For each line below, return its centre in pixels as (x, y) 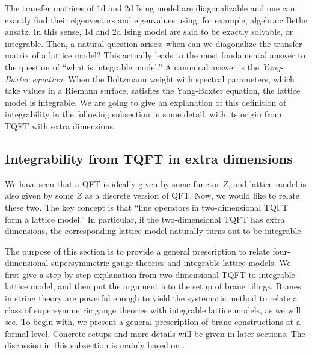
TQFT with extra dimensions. (60, 125)
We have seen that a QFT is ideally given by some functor (112, 183)
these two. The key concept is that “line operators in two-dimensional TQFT (147, 207)
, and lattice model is (267, 183)
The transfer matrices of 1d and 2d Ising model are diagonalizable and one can (150, 8)
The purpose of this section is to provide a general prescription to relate (137, 251)
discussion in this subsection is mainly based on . (95, 345)
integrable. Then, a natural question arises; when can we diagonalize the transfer (154, 43)
